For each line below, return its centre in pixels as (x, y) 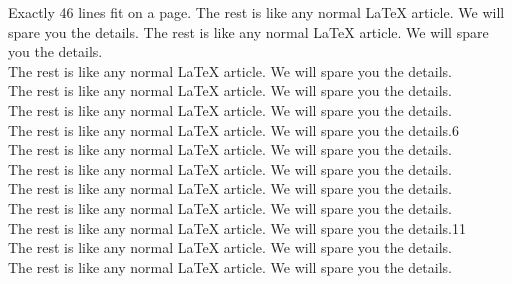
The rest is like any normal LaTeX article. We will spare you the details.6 (233, 129)
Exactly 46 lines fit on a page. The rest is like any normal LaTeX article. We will (256, 12)
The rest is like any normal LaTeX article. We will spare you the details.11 (237, 227)
